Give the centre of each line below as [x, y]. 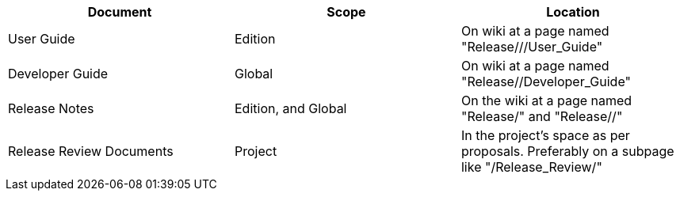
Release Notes [51, 108]
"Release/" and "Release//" [542, 116]
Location [573, 12]
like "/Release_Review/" [531, 167]
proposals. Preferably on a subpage [567, 151]
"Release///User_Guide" [532, 47]
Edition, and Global [290, 108]
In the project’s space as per [545, 135]
